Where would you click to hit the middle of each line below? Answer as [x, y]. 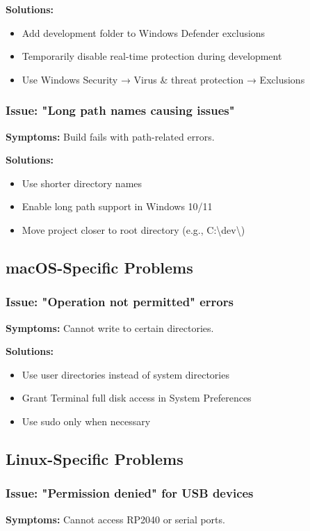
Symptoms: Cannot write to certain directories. [110, 327]
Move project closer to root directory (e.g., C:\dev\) [133, 229]
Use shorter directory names [82, 183]
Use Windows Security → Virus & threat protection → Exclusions [163, 79]
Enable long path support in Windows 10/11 [117, 206]
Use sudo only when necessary [86, 421]
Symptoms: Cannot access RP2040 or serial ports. [115, 519]
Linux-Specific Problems [95, 458]
